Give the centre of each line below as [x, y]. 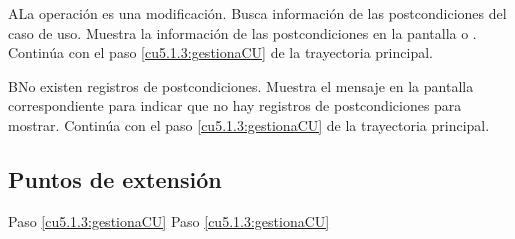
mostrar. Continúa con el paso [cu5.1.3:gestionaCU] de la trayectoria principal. [249, 124]
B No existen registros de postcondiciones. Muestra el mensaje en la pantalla [241, 85]
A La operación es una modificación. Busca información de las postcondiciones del [257, 13]
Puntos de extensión [115, 178]
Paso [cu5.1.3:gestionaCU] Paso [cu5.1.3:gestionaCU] [169, 220]
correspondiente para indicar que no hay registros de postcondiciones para [235, 105]
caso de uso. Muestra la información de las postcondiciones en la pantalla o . [242, 32]
